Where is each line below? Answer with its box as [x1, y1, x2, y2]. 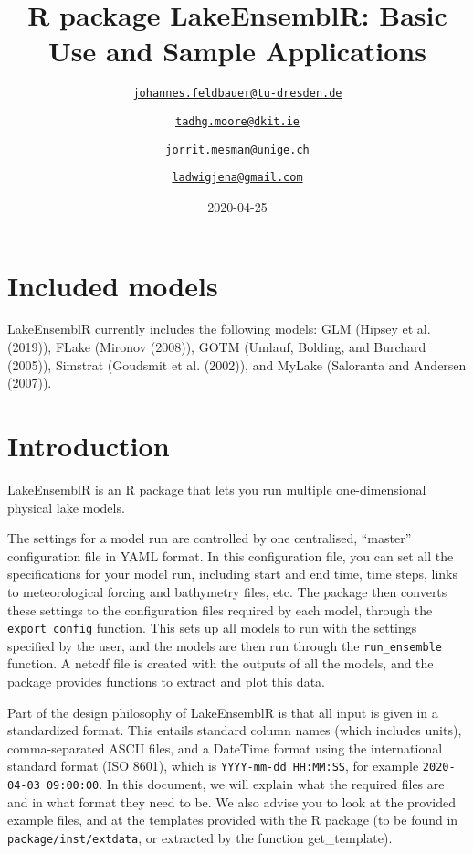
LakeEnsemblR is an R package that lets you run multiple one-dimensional [7, 479, 426, 498]
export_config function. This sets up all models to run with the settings [7, 618, 417, 637]
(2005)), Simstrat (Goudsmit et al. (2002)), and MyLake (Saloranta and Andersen [7, 355, 467, 374]
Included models [7, 266, 218, 304]
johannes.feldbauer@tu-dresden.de [132, 87, 342, 101]
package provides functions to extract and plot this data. [7, 672, 325, 691]
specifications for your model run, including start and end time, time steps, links [7, 564, 457, 583]
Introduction [7, 427, 170, 464]
